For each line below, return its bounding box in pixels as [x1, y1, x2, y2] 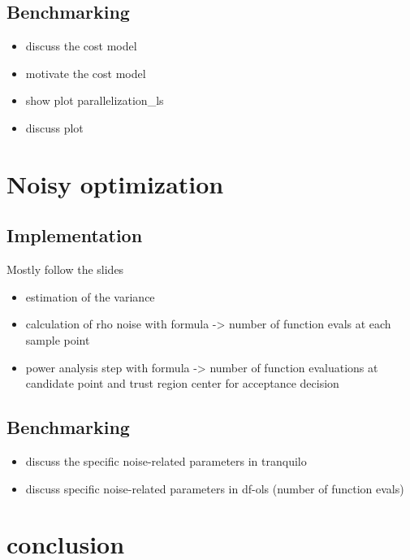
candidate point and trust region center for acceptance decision [25, 375, 339, 392]
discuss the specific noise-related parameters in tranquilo [25, 452, 307, 469]
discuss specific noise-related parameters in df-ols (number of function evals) [25, 480, 404, 497]
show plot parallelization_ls [25, 92, 164, 109]
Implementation [6, 223, 143, 248]
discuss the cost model [25, 37, 137, 54]
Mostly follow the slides [6, 261, 124, 278]
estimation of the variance [25, 288, 155, 305]
